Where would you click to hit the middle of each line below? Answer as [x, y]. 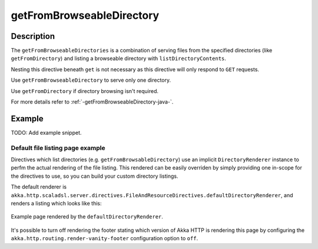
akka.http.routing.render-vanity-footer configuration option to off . [105, 238]
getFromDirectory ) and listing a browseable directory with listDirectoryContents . [119, 58]
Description [33, 36]
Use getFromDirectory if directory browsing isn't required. [85, 91]
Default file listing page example [58, 148]
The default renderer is [39, 187]
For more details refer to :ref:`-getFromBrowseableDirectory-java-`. [92, 102]
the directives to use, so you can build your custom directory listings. [95, 176]
